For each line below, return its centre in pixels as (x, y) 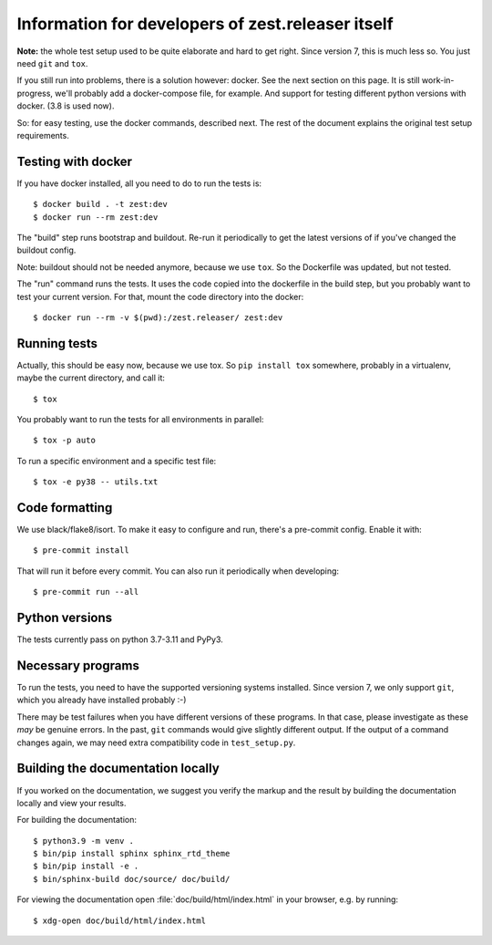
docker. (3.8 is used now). (66, 106)
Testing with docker (74, 161)
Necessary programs (78, 665)
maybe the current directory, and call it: (91, 378)
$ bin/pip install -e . (86, 866)
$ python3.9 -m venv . (84, 841)
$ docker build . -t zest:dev (101, 204)
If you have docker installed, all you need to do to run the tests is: (139, 183)
